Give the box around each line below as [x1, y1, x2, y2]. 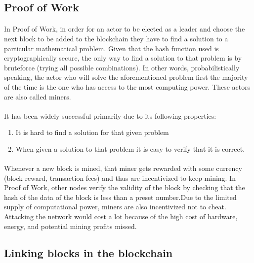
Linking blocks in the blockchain [4, 245, 173, 260]
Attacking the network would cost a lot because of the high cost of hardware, [4, 211, 238, 222]
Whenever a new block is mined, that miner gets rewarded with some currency [4, 163, 242, 173]
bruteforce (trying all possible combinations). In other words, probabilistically [4, 62, 240, 72]
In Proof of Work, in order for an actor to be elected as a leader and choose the [4, 24, 245, 34]
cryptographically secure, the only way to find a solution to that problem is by [4, 53, 242, 63]
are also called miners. [4, 91, 71, 101]
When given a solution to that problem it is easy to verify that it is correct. [15, 143, 245, 154]
